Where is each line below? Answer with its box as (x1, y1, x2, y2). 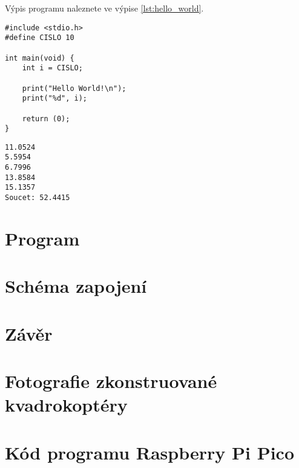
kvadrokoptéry (5, 392, 128, 417)
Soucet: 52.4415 (5, 193, 70, 202)
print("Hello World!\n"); (22, 84, 126, 93)
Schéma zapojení (5, 273, 147, 298)
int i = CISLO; (22, 64, 83, 73)
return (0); (22, 114, 70, 123)
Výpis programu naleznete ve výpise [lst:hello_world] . (5, 2, 204, 14)
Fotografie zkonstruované (5, 369, 217, 393)
